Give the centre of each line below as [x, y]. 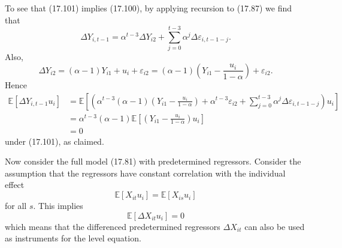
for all [16, 206]
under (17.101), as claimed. [55, 141]
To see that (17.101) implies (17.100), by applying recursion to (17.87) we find [149, 8]
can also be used [275, 226]
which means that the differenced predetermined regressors [113, 226]
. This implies [58, 206]
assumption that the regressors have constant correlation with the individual [145, 173]
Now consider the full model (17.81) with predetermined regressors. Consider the [153, 161]
